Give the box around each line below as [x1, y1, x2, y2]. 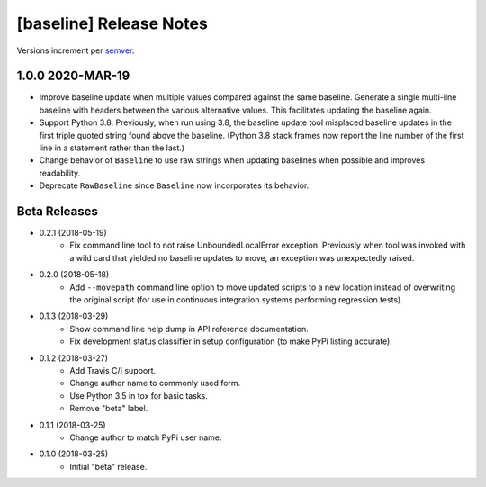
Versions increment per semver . [16, 45, 135, 56]
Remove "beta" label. [69, 403, 148, 414]
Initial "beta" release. [69, 461, 148, 472]
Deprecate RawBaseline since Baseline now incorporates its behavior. [39, 180, 310, 191]
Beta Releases [16, 203, 99, 219]
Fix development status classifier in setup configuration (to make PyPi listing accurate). [69, 336, 393, 347]
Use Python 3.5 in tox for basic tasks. [69, 390, 209, 401]
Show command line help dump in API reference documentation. [69, 323, 310, 334]
